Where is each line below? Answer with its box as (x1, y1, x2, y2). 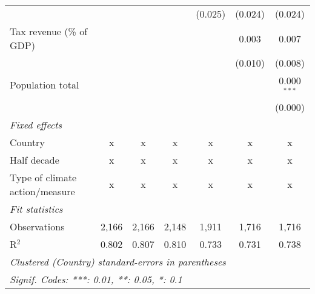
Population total (10, 78, 79, 92)
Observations (10, 219, 65, 233)
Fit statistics (10, 201, 63, 216)
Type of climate (10, 170, 77, 184)
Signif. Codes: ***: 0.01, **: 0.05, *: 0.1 (10, 272, 182, 286)
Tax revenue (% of (10, 24, 88, 38)
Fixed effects (10, 117, 62, 132)
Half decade (10, 152, 59, 167)
